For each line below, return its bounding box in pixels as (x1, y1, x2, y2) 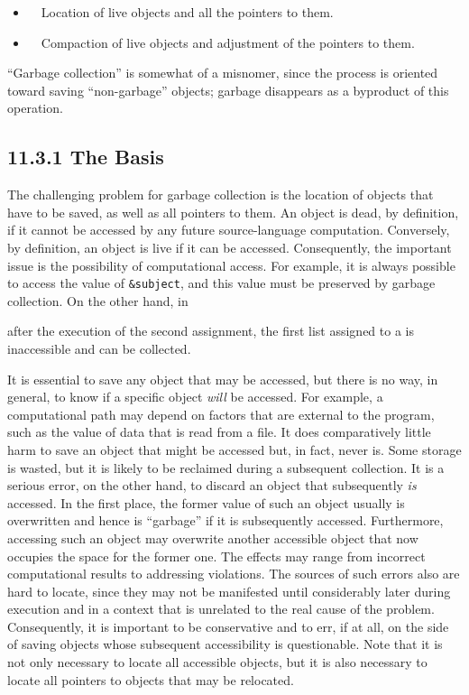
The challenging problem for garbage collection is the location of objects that (7, 185, 434, 204)
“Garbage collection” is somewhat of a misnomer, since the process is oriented (7, 63, 438, 82)
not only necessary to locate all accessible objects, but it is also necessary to (7, 653, 428, 672)
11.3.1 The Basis (7, 143, 164, 171)
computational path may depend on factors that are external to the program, (7, 404, 435, 423)
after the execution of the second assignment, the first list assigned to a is (7, 321, 414, 340)
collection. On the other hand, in (7, 291, 189, 310)
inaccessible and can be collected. (7, 338, 191, 357)
